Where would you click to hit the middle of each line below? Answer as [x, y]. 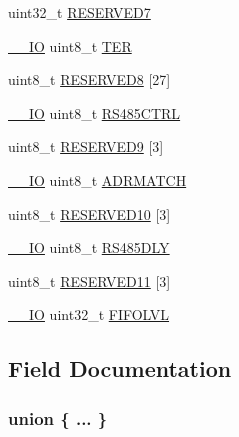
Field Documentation [120, 368]
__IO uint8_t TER [70, 45]
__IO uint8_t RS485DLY [89, 247]
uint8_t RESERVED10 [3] [89, 213]
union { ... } [58, 417]
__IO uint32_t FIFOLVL [89, 314]
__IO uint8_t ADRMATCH [97, 179]
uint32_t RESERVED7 [79, 12]
